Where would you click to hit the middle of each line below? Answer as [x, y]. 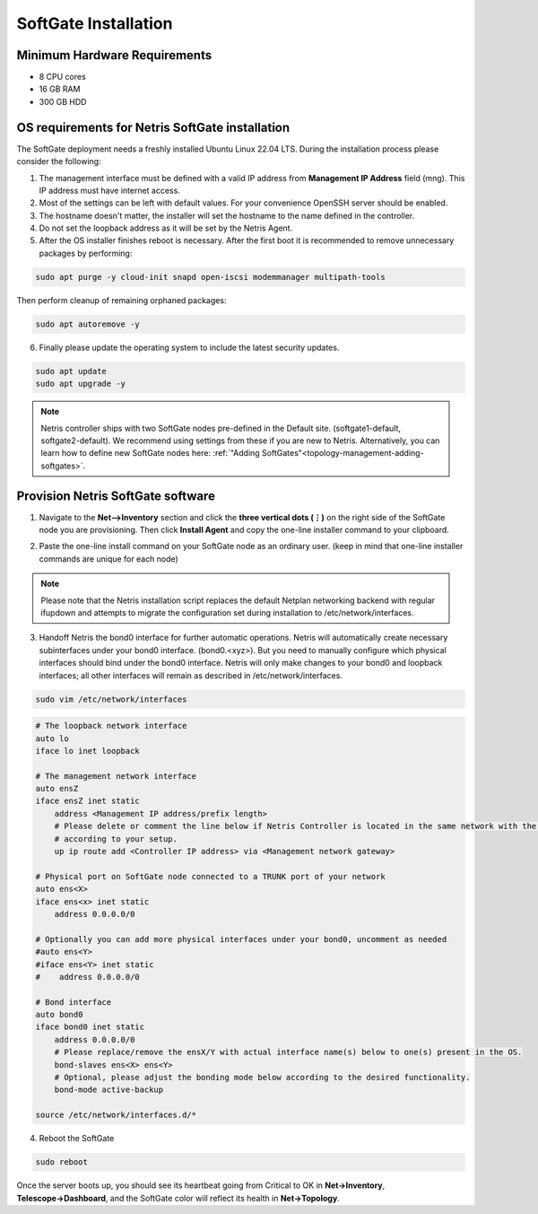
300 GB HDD [63, 101]
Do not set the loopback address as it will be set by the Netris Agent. [166, 228]
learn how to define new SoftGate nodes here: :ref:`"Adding [150, 453]
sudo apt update [71, 371]
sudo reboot [62, 1162]
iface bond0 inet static [90, 1027]
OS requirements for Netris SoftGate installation [153, 127]
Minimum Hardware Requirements [114, 55]
